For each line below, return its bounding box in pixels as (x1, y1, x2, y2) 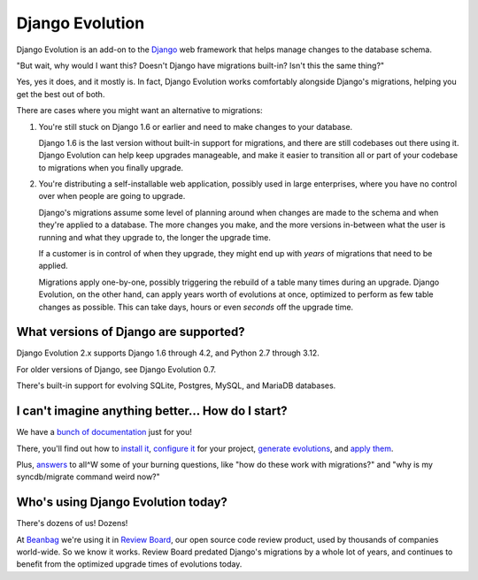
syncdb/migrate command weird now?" (16, 471, 161, 482)
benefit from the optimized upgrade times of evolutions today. (16, 559, 243, 569)
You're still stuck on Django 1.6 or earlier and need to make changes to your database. (38, 121, 353, 132)
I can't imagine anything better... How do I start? (16, 403, 288, 419)
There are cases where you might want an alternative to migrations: (16, 105, 263, 116)
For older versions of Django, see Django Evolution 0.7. (16, 363, 217, 375)
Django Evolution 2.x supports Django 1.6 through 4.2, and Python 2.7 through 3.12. (16, 347, 320, 358)
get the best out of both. (16, 88, 105, 99)
